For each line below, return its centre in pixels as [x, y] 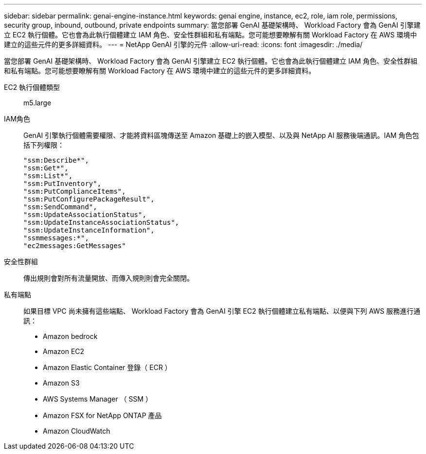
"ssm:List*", [48, 176]
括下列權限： [44, 145]
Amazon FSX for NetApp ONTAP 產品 [102, 415]
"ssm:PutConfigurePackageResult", [89, 199]
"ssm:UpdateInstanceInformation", [89, 230]
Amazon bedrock [70, 336]
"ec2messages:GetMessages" [75, 246]
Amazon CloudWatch [77, 431]
